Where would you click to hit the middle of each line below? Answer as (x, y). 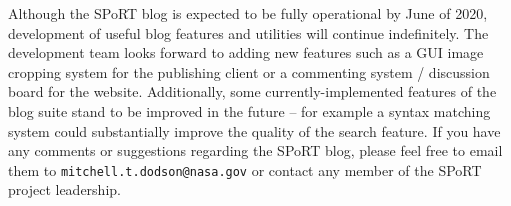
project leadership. (64, 189)
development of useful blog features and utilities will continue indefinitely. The (248, 32)
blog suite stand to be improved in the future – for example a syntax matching (249, 110)
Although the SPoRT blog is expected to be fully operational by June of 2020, (248, 13)
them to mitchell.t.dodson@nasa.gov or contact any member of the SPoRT (245, 169)
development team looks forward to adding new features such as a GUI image (246, 52)
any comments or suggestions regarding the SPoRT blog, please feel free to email (255, 150)
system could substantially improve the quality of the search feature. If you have (254, 130)
